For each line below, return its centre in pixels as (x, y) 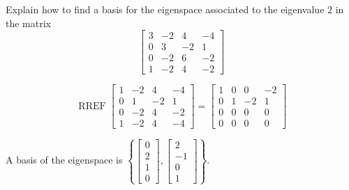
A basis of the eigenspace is (64, 160)
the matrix (28, 23)
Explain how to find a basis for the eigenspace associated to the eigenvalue (165, 9)
